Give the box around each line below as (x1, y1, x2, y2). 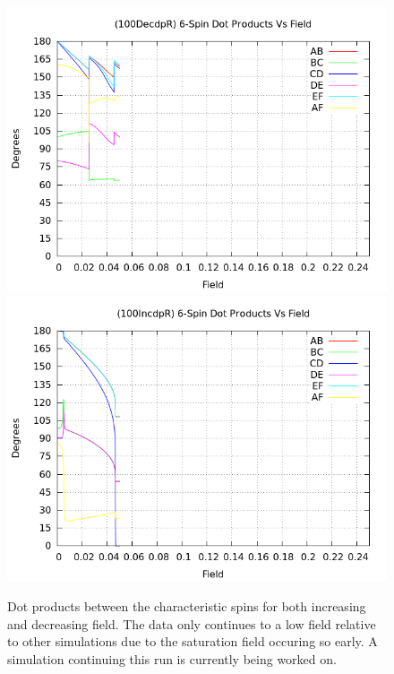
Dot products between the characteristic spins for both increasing (7, 597, 366, 616)
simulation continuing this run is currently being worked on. (7, 649, 337, 668)
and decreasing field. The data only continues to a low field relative (7, 614, 376, 633)
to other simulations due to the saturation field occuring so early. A (7, 632, 378, 651)
